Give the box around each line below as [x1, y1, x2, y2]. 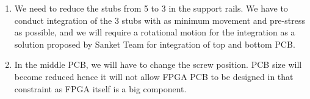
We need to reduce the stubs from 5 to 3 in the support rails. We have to [14, 2, 288, 14]
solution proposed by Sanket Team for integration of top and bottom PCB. [14, 37, 295, 50]
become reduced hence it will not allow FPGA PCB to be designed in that [14, 70, 294, 82]
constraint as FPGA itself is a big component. [14, 82, 187, 95]
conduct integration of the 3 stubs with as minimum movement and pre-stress [14, 13, 305, 26]
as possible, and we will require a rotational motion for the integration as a [14, 26, 295, 38]
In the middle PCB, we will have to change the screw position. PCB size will [14, 58, 302, 71]
